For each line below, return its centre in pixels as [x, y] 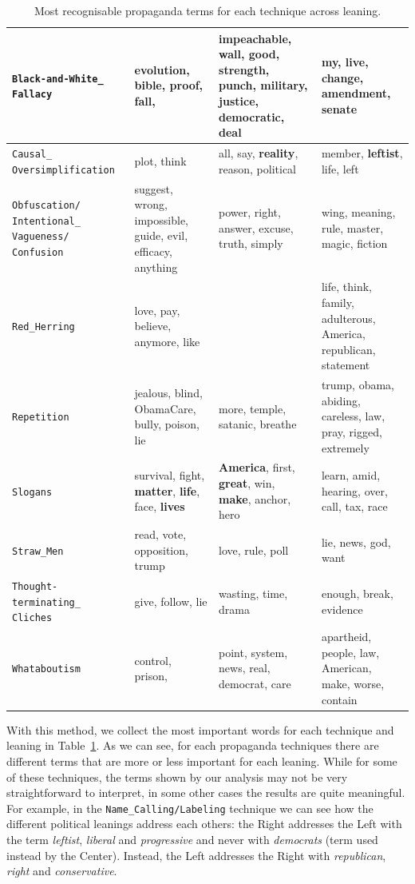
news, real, [245, 668]
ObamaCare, [165, 408]
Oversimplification [63, 170]
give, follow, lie [171, 601]
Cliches [32, 618]
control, [153, 660]
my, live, [345, 61]
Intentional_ [46, 221]
